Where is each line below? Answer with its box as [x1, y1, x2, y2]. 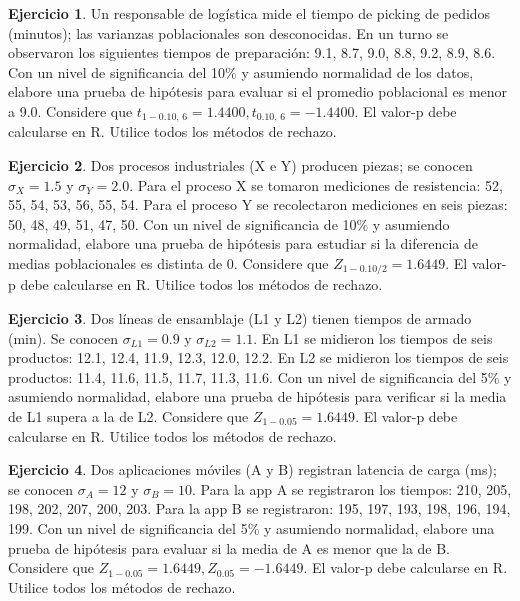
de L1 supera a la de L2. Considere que [8, 406, 249, 426]
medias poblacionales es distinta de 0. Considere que [8, 252, 329, 273]
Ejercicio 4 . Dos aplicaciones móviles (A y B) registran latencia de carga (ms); [8, 459, 497, 480]
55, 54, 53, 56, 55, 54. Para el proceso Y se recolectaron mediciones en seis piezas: [8, 194, 508, 215]
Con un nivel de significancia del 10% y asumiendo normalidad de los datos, [8, 61, 474, 82]
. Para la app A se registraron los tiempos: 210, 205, [192, 478, 512, 499]
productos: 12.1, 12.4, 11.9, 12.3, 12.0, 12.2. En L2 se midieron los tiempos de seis [8, 347, 509, 368]
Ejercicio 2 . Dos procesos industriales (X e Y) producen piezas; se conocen [8, 155, 473, 176]
